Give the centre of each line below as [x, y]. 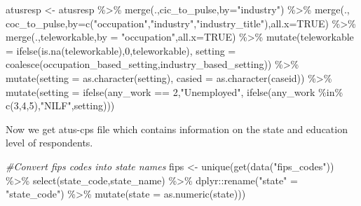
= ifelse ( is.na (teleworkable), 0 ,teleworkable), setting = [121, 50]
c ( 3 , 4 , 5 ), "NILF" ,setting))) [60, 105]
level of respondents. [49, 143]
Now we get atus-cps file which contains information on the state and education [177, 129]
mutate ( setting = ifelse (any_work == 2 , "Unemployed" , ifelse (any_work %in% [175, 91]
